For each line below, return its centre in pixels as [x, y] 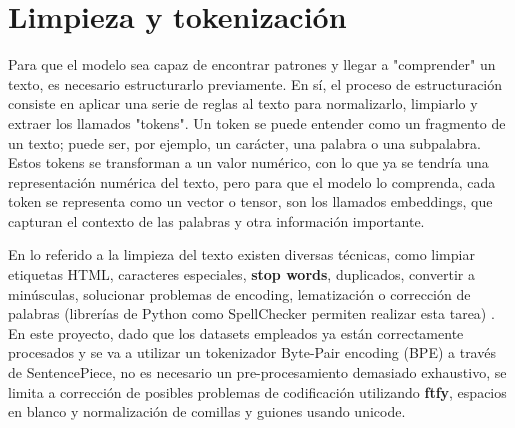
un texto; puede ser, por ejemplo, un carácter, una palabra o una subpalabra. [244, 142]
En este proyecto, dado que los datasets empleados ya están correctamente [236, 332]
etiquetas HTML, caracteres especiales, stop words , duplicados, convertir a [241, 274]
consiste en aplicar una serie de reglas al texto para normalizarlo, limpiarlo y [243, 103]
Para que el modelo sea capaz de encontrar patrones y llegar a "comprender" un [252, 64]
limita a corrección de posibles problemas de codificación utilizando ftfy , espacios [257, 391]
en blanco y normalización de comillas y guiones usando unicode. [207, 411]
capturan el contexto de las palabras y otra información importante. [216, 220]
